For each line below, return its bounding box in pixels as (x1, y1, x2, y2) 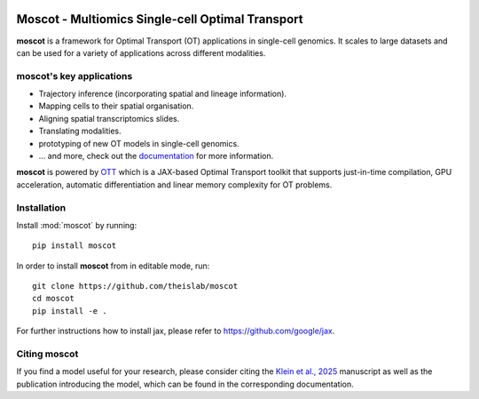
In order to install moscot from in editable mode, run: (16, 260, 210, 271)
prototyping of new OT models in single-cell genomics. (38, 138, 239, 148)
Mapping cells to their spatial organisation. (38, 100, 194, 111)
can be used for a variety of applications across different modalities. (16, 47, 266, 58)
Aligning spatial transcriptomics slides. (38, 113, 180, 124)
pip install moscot (32, 241, 117, 251)
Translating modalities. (38, 125, 122, 137)
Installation (16, 201, 67, 213)
